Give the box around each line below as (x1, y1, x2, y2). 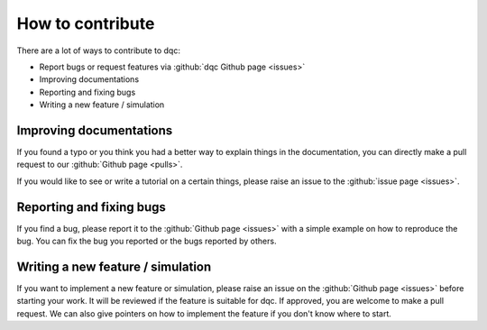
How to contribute (16, 14, 155, 33)
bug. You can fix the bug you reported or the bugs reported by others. (16, 235, 277, 247)
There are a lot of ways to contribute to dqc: (16, 45, 180, 56)
